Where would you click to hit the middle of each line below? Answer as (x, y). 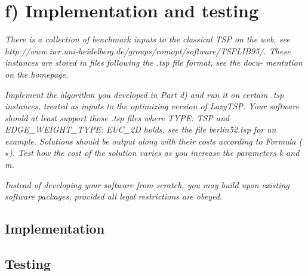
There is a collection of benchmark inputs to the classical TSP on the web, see (147, 39)
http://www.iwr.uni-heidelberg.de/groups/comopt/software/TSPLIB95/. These (148, 50)
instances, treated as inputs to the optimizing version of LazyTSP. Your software (152, 106)
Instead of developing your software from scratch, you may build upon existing (147, 184)
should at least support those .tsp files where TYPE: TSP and (117, 117)
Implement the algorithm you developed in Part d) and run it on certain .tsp (144, 94)
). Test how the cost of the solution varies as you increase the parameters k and (154, 153)
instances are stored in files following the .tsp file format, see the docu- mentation (154, 62)
